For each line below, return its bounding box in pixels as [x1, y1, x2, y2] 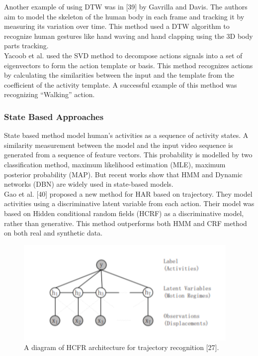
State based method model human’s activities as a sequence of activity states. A [4, 130, 249, 140]
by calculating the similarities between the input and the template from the [4, 70, 235, 80]
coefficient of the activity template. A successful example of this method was [4, 79, 237, 90]
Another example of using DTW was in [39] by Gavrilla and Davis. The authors [4, 1, 248, 11]
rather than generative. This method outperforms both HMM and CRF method [4, 218, 247, 228]
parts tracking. [4, 40, 49, 51]
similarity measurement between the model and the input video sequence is [4, 139, 233, 150]
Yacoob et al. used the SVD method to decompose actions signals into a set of [4, 50, 243, 60]
